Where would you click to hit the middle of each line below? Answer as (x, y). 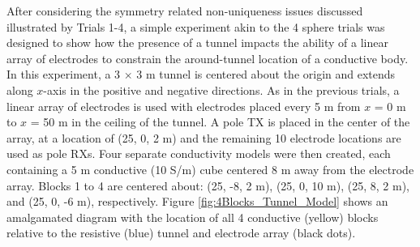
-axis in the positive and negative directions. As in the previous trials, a (221, 89)
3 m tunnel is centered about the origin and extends (266, 74)
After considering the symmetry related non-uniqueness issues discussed (185, 11)
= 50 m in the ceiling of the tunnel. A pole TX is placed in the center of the (220, 122)
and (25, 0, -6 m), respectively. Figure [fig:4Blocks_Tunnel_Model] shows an (197, 201)
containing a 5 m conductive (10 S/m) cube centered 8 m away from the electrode (210, 169)
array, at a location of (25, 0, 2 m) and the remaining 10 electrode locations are (204, 137)
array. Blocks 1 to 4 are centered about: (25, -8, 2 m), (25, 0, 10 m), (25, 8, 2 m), (208, 185)
